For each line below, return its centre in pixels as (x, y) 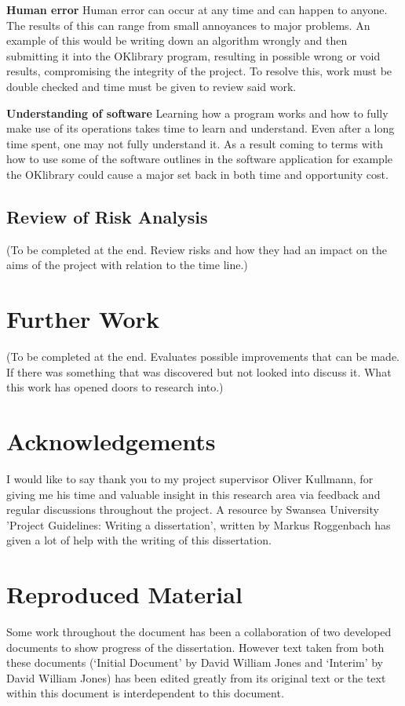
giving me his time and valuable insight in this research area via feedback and (193, 494)
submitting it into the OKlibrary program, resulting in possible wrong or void (193, 55)
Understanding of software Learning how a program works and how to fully (197, 113)
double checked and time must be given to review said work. (151, 86)
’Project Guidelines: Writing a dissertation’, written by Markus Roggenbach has (199, 524)
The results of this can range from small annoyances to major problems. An (188, 25)
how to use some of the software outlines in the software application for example (200, 159)
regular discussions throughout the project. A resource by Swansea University (193, 509)
